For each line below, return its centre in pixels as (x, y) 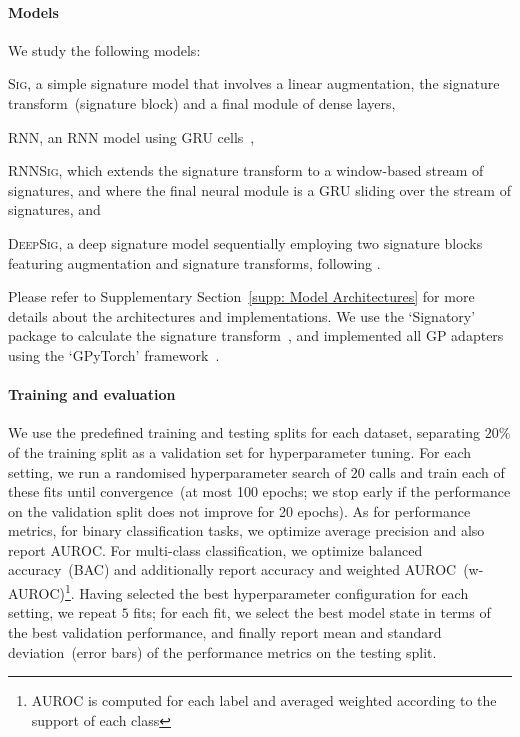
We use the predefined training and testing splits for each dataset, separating (244, 432)
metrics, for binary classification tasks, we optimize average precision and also (246, 530)
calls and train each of (437, 471)
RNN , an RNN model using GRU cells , (131, 136)
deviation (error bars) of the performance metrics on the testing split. (222, 651)
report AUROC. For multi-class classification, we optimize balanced (215, 549)
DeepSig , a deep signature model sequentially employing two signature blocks (245, 242)
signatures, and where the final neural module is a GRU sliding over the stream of (259, 189)
